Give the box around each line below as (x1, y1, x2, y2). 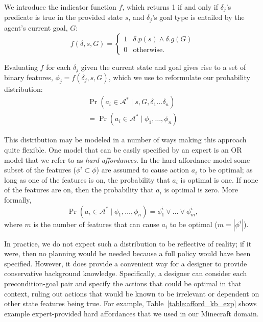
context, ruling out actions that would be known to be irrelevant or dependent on (4, 288, 259, 299)
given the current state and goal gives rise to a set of (81, 61, 246, 72)
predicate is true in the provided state (4, 12, 123, 22)
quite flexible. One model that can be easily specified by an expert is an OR (4, 144, 242, 155)
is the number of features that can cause (33, 218, 159, 229)
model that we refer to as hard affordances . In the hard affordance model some (4, 154, 250, 165)
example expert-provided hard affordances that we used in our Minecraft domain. (4, 308, 259, 318)
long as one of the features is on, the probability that (4, 174, 170, 185)
